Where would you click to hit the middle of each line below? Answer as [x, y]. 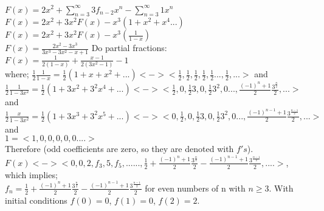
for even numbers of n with [195, 188]
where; [17, 74]
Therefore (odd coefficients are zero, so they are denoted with [119, 149]
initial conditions [36, 200]
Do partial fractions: [129, 48]
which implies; [31, 174]
